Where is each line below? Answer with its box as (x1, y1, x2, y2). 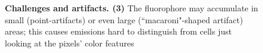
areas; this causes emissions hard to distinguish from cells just (5, 25, 232, 38)
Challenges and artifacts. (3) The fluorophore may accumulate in (5, 2, 258, 14)
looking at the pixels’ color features (5, 36, 134, 49)
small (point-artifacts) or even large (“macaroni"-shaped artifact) (5, 13, 243, 26)
